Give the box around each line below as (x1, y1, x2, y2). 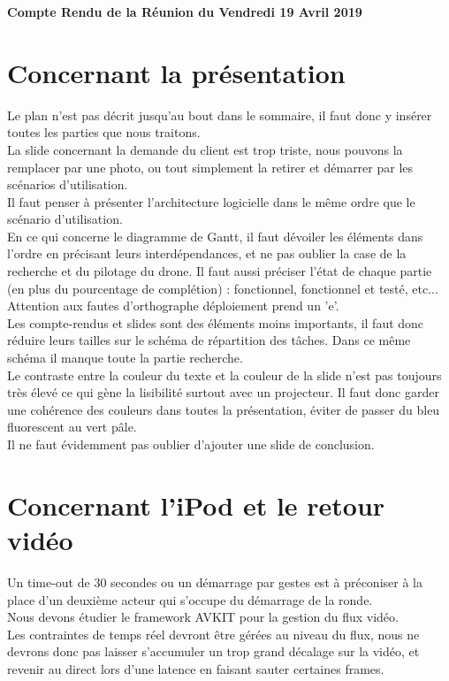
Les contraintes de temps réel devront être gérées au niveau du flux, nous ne (7, 624, 420, 643)
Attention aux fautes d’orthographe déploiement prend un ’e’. (7, 296, 339, 315)
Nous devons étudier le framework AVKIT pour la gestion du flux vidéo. (7, 608, 399, 626)
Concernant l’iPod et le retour (7, 486, 385, 523)
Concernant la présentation (7, 54, 346, 90)
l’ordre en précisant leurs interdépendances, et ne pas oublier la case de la (7, 244, 407, 263)
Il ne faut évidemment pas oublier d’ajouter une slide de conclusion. (7, 435, 375, 453)
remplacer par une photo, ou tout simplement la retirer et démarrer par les (7, 157, 414, 176)
